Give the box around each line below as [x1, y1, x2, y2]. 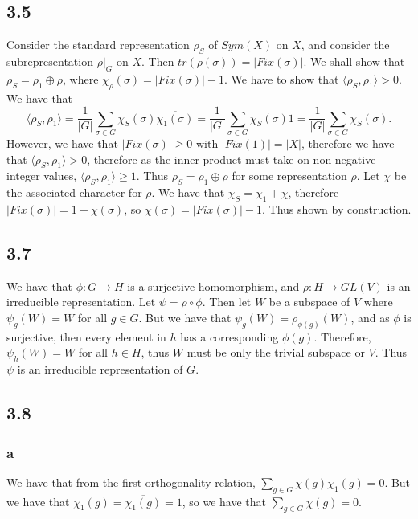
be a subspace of [268, 293, 350, 310]
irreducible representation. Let [6, 293, 156, 310]
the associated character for [6, 184, 142, 201]
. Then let [202, 293, 252, 310]
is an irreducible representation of [17, 361, 183, 378]
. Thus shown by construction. [262, 200, 412, 217]
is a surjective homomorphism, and [127, 277, 300, 294]
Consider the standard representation [6, 36, 190, 53]
